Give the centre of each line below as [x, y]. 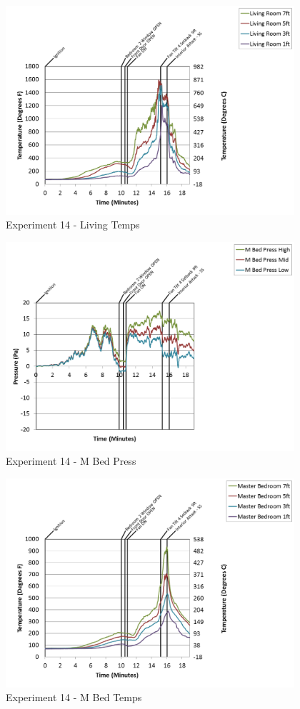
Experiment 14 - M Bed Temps [74, 697]
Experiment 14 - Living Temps [73, 225]
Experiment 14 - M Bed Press [71, 461]
